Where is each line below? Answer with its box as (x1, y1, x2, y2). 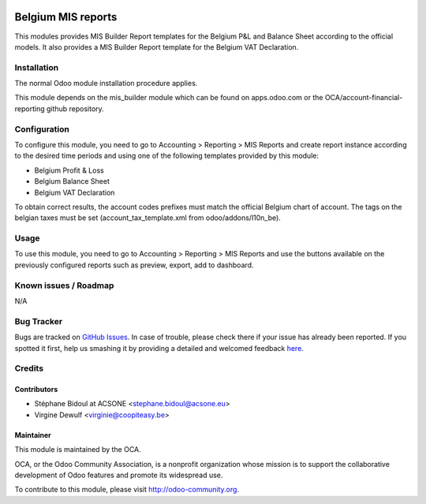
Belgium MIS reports (14, 10, 118, 24)
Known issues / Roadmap (14, 280, 114, 291)
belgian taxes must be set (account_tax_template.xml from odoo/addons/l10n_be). (14, 213, 282, 222)
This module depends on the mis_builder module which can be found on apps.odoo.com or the (14, 93, 323, 103)
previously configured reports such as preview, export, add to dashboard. (14, 260, 254, 270)
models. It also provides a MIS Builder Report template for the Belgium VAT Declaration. (14, 42, 299, 51)
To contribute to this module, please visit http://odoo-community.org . (14, 485, 240, 495)
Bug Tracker (14, 315, 63, 327)
